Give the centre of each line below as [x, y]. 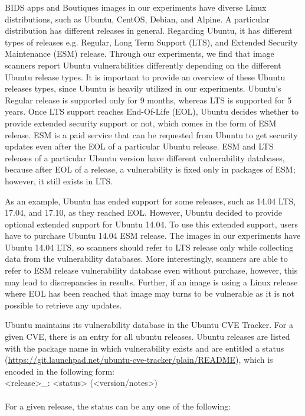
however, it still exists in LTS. [59, 181]
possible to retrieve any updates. [63, 305]
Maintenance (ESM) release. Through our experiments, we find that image [140, 53]
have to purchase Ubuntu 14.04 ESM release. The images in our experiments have [153, 235]
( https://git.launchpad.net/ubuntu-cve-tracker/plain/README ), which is [139, 360]
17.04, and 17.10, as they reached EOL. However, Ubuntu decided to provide [143, 212]
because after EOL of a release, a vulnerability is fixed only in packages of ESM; [150, 169]
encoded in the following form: [60, 371]
